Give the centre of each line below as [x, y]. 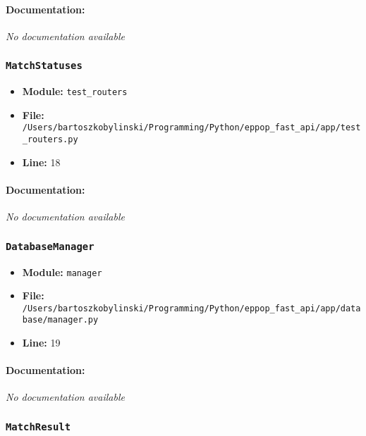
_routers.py [50, 140]
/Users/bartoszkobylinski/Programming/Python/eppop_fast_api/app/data [191, 308]
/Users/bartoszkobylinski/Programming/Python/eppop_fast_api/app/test [191, 128]
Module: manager [62, 272]
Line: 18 [41, 162]
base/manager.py [60, 320]
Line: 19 [41, 343]
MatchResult [38, 426]
